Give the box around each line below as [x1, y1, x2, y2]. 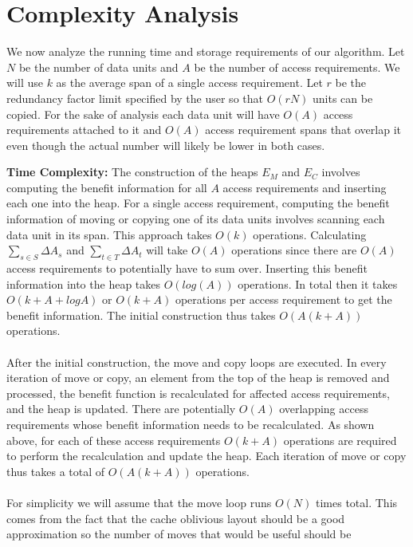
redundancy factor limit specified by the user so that [6, 89, 263, 106]
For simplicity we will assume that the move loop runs [6, 494, 272, 510]
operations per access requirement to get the [175, 291, 392, 308]
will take [146, 242, 188, 258]
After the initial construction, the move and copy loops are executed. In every [6, 353, 387, 370]
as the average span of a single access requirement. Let [56, 74, 323, 91]
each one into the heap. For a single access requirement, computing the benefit [6, 195, 390, 211]
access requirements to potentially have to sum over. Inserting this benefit [6, 260, 368, 277]
